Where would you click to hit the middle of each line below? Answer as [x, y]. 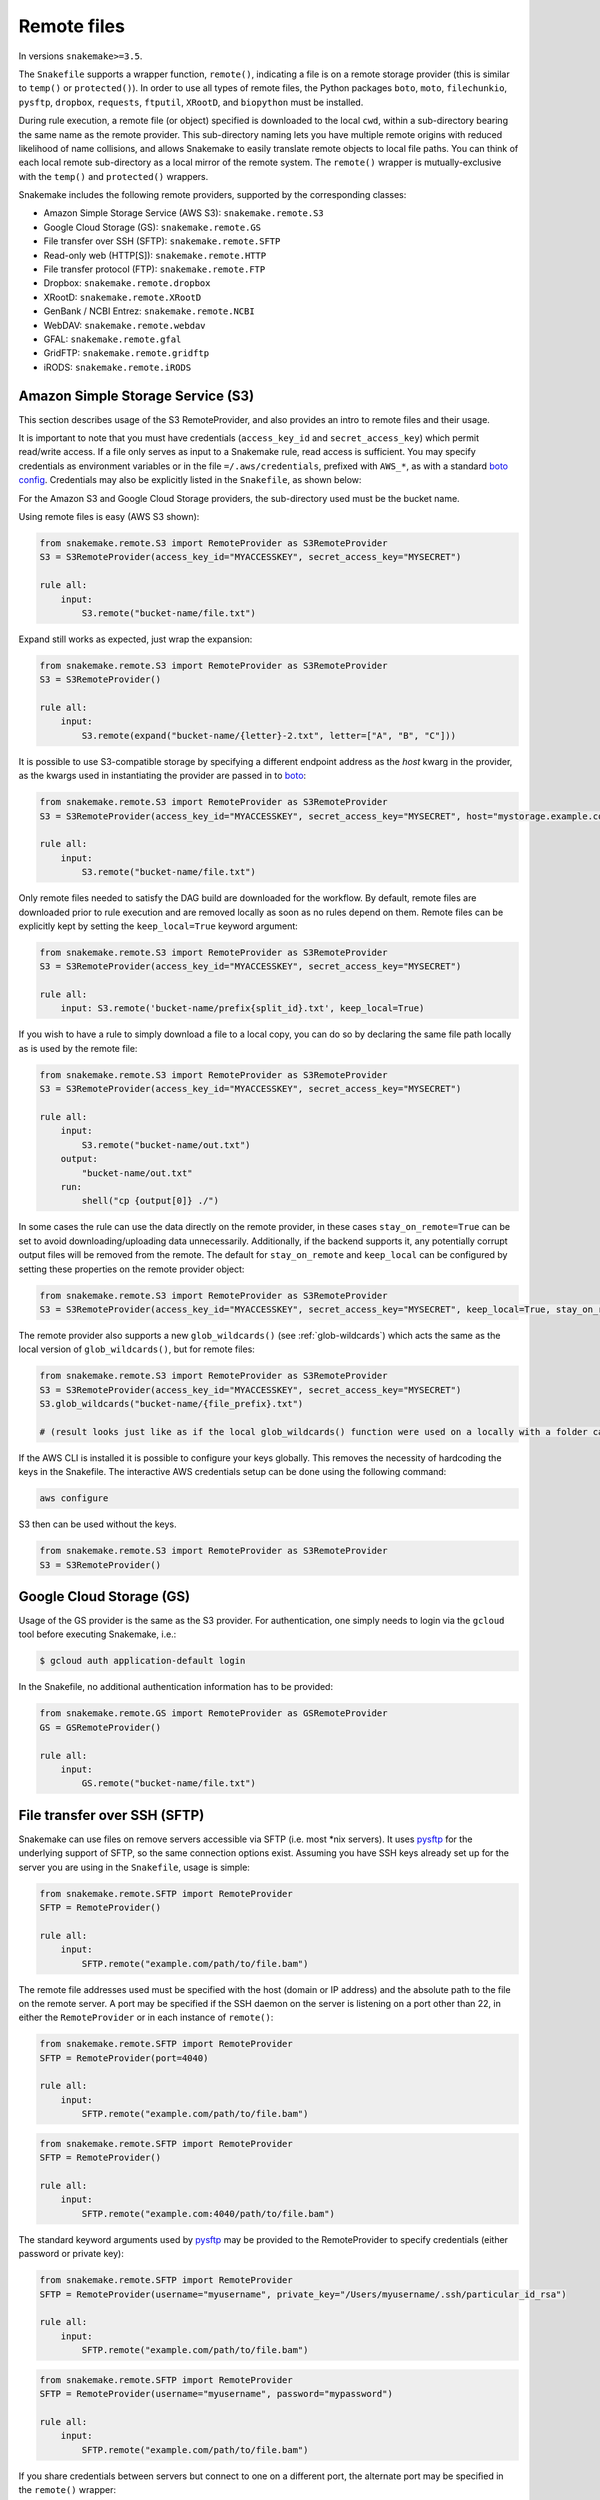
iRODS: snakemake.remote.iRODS [117, 367]
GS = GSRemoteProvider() [100, 1727]
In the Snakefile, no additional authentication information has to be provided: [176, 1687]
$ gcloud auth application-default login [142, 1661]
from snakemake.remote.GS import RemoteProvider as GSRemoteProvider [213, 1713]
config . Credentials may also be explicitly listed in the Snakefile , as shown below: [190, 480]
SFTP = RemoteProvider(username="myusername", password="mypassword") [216, 2394]
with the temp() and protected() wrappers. [113, 176]
